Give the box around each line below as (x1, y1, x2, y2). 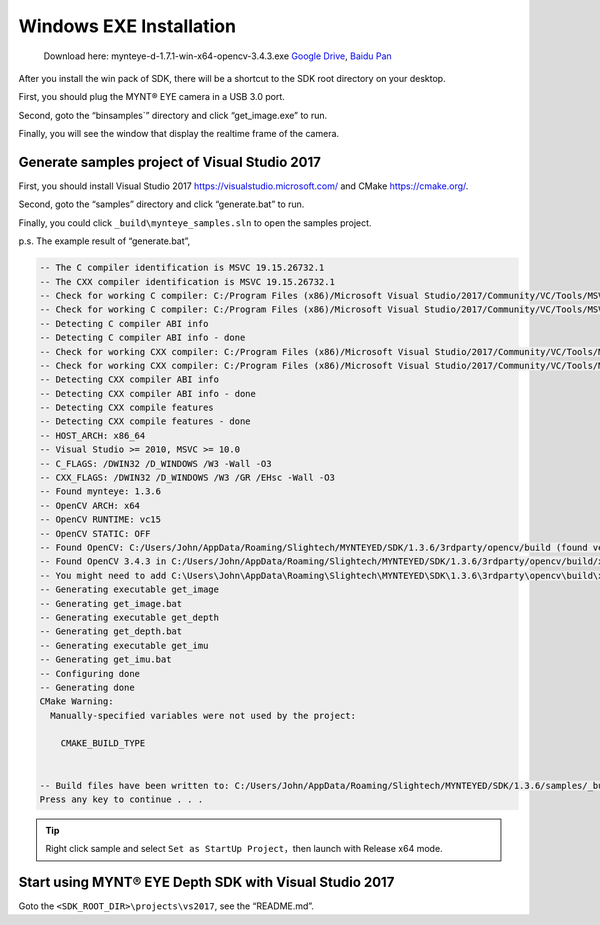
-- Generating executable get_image (39, 584, 220, 595)
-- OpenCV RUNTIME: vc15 (39, 514, 162, 525)
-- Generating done (39, 681, 135, 693)
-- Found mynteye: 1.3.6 (39, 486, 162, 497)
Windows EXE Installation (18, 15, 237, 37)
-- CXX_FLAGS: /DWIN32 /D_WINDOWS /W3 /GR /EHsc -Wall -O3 (39, 472, 335, 484)
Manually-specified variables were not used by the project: (50, 710, 357, 721)
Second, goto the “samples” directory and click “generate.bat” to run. (18, 198, 305, 210)
